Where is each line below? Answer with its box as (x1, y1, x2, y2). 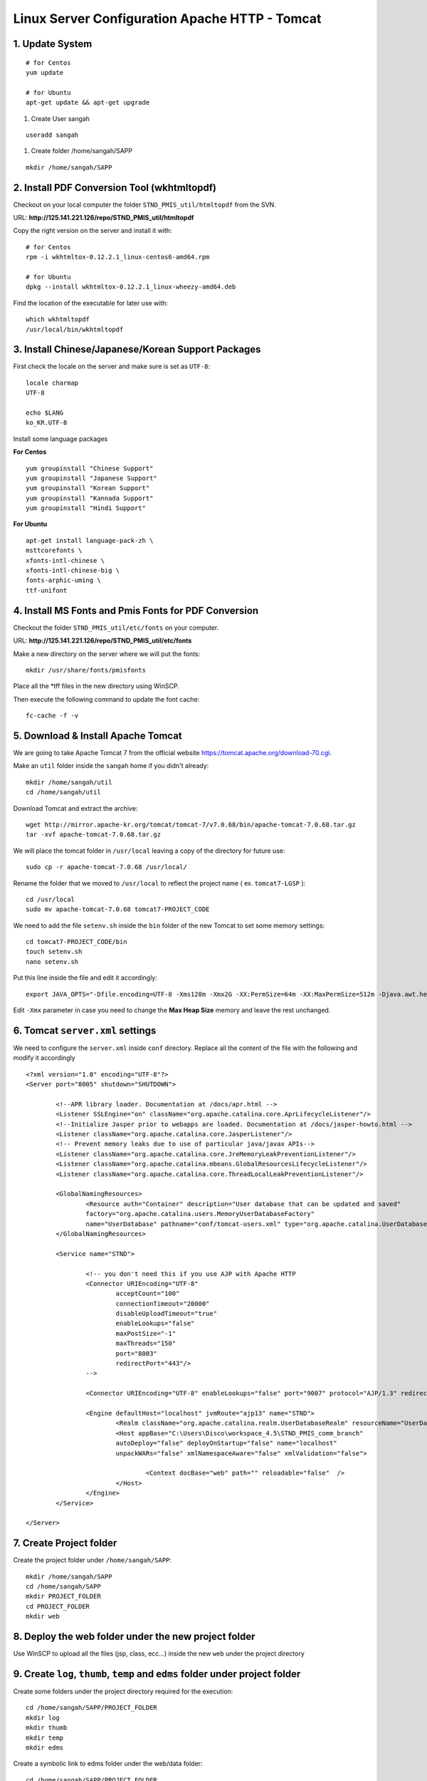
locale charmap (26, 378, 79, 387)
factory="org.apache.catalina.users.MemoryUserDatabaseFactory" (85, 1210, 315, 1218)
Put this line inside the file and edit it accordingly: (13, 973, 158, 982)
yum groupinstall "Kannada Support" (26, 494, 154, 502)
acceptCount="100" (115, 1289, 180, 1298)
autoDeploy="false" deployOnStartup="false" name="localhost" (115, 1439, 337, 1448)
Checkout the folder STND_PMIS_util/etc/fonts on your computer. (13, 623, 219, 632)
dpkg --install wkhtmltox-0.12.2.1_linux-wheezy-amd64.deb (26, 283, 236, 291)
